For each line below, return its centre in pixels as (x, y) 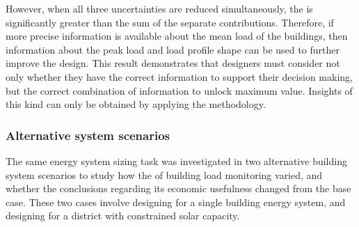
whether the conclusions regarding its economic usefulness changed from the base (178, 188)
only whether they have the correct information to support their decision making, (179, 76)
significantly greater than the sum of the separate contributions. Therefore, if (170, 22)
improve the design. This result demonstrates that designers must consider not (173, 63)
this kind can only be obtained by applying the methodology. (136, 104)
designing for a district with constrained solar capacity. (123, 216)
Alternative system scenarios (88, 135)
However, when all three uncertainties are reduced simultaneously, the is (159, 8)
